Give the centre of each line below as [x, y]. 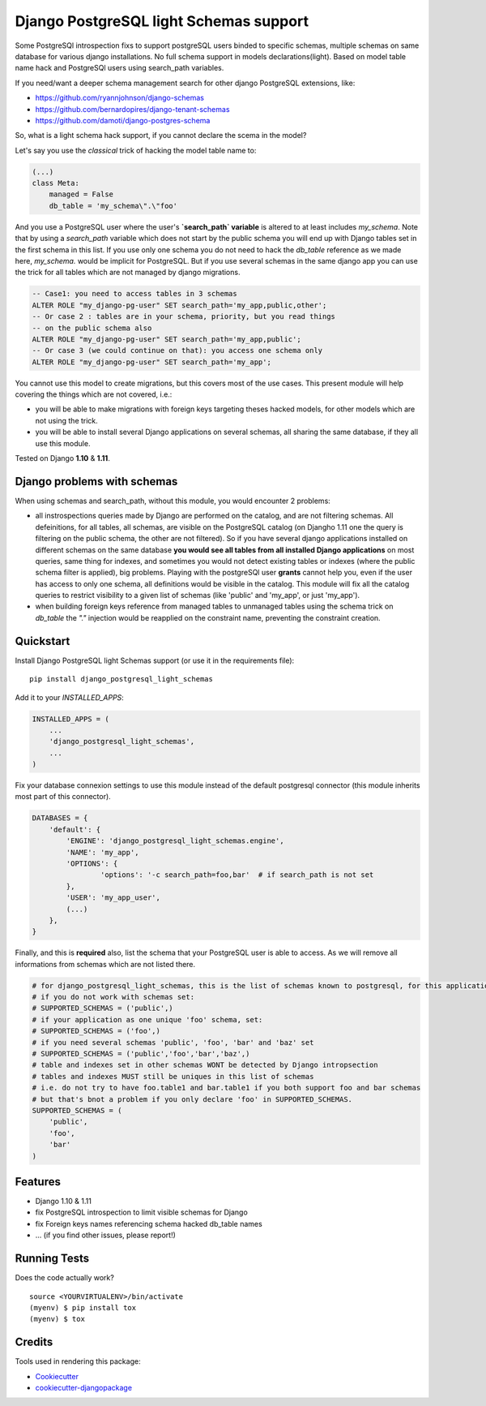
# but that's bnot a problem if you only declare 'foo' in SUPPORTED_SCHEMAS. [192, 1099]
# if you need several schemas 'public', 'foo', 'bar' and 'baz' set [173, 1042]
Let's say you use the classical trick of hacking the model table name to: [136, 150]
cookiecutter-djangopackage [84, 1388]
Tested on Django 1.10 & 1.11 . [63, 458]
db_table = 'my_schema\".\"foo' [113, 206]
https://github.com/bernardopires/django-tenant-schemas [132, 109]
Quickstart [43, 641]
